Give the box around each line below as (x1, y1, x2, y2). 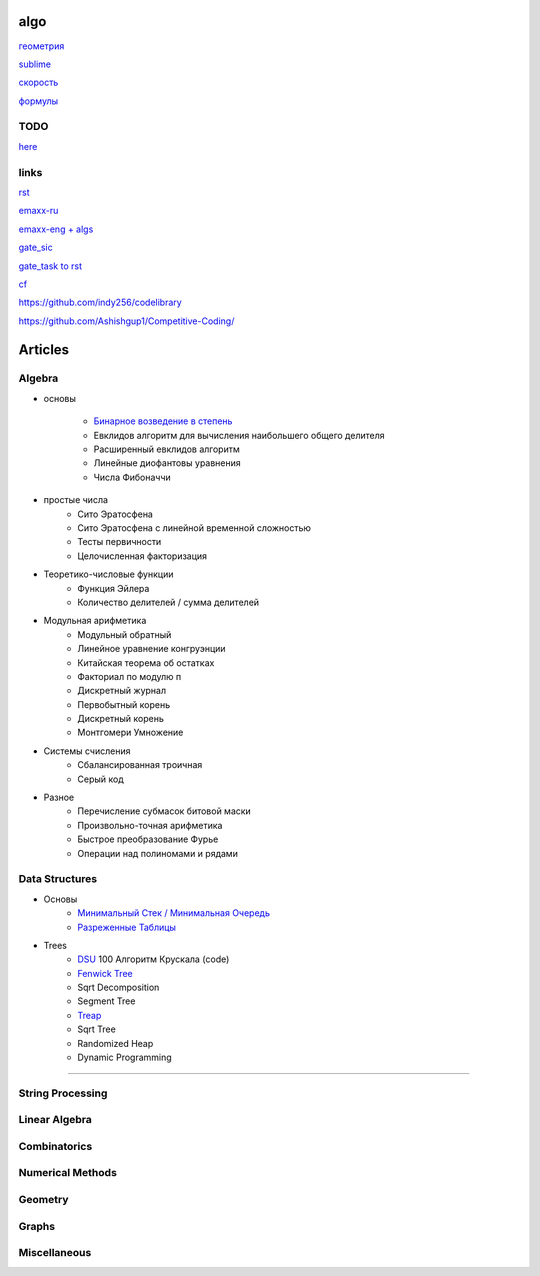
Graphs (18, 1219, 55, 1233)
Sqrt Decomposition (77, 981, 160, 994)
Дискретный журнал (77, 685, 167, 697)
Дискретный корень (77, 713, 165, 725)
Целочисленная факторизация (77, 550, 208, 562)
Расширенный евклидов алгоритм (93, 443, 240, 455)
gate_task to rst (18, 260, 82, 272)
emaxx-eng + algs (18, 223, 94, 235)
